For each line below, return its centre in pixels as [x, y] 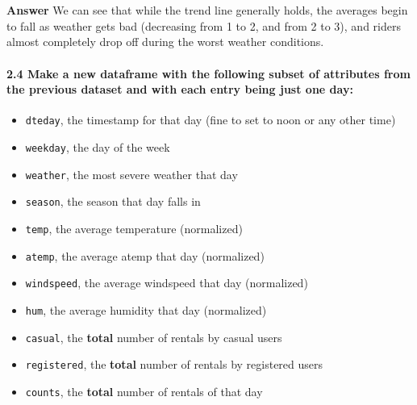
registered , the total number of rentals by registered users [174, 364]
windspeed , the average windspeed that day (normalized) [167, 283]
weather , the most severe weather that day [131, 174]
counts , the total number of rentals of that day [144, 391]
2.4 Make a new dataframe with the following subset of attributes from [208, 73]
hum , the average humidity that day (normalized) [146, 309]
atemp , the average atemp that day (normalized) [145, 255]
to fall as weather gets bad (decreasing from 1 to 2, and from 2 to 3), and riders [204, 25]
